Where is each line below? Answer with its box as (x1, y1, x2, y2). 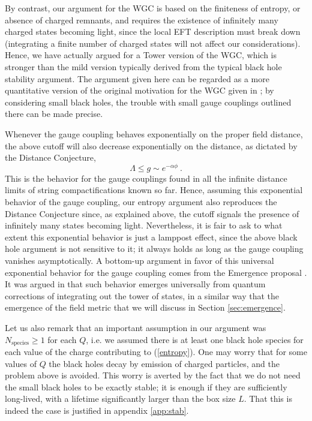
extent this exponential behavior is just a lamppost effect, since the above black (5, 230, 298, 243)
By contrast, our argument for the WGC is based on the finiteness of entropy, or (5, 2, 301, 14)
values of (5, 357, 37, 369)
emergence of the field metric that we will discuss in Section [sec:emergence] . (5, 301, 286, 314)
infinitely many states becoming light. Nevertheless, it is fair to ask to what (5, 219, 283, 231)
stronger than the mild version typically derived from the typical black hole (5, 60, 282, 73)
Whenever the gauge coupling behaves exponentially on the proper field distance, (5, 127, 303, 140)
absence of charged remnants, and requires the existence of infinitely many (5, 13, 278, 26)
